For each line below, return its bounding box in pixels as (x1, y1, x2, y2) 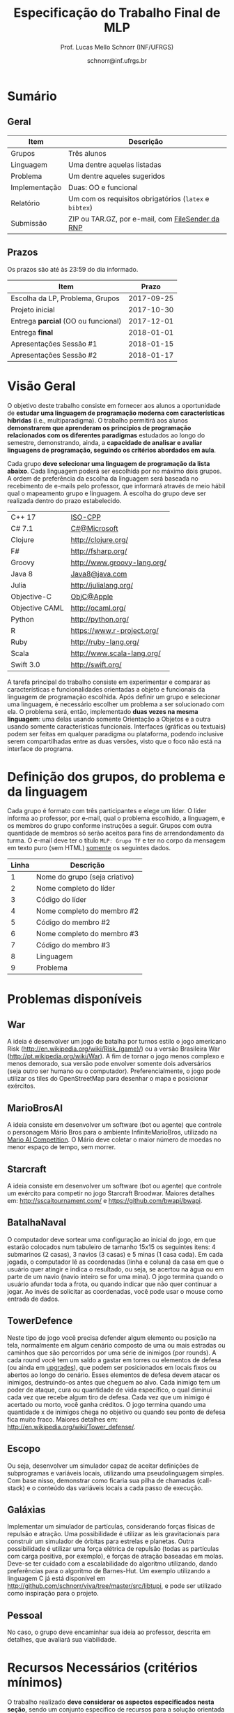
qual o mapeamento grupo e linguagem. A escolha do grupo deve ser (7, 489, 207, 497)
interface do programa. (7, 744, 74, 752)
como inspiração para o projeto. (7, 1589, 99, 1598)
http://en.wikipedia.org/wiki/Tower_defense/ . (7, 1422, 136, 1431)
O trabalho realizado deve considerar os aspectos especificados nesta (7, 1698, 214, 1706)
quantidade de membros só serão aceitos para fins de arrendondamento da (7, 829, 224, 838)
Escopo (7, 1443, 40, 1455)
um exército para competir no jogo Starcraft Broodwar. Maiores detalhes (7, 1189, 214, 1197)
